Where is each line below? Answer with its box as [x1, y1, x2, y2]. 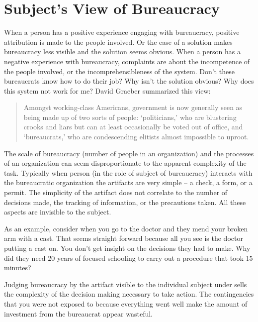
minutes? [4, 262, 31, 273]
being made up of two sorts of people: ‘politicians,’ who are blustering [23, 111, 237, 122]
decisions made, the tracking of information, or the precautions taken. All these [4, 197, 246, 207]
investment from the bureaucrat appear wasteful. [4, 308, 153, 319]
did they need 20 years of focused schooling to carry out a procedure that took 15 [4, 252, 253, 263]
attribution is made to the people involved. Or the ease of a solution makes [4, 36, 233, 47]
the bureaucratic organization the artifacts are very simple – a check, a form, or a [4, 177, 253, 188]
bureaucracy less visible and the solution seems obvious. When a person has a [4, 46, 241, 57]
